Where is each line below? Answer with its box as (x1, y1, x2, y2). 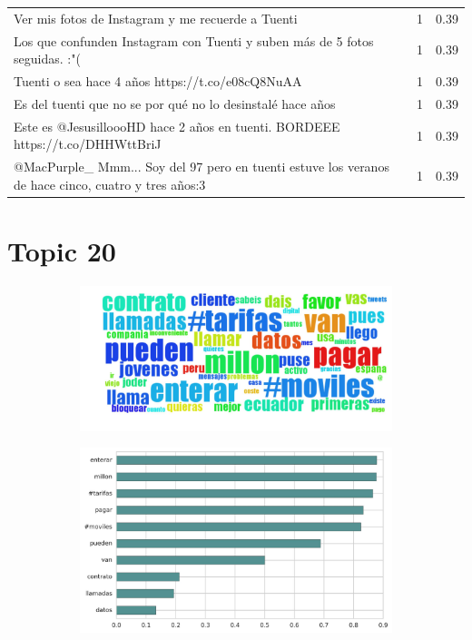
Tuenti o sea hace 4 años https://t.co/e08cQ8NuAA (14, 72, 302, 91)
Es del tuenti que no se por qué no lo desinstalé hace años (14, 94, 336, 113)
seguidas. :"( (14, 49, 81, 68)
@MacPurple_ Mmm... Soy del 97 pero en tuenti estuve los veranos (14, 157, 389, 176)
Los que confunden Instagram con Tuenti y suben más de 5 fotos (14, 31, 374, 50)
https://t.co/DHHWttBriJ (14, 134, 162, 153)
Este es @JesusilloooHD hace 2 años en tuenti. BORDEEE (14, 116, 340, 135)
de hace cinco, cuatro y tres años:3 (14, 174, 206, 193)
